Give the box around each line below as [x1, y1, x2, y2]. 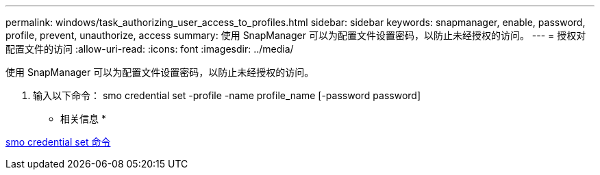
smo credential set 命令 [5, 136, 111, 148]
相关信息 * [60, 113, 106, 124]
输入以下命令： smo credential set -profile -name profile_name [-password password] [33, 90, 421, 101]
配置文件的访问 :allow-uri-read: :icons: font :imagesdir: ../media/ [5, 43, 294, 55]
